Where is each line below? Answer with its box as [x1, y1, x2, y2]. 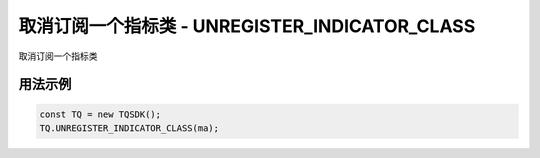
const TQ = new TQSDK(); [39, 108, 162, 120]
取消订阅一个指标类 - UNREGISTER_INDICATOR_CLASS [18, 15, 476, 37]
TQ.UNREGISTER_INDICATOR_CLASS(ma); [39, 122, 220, 134]
